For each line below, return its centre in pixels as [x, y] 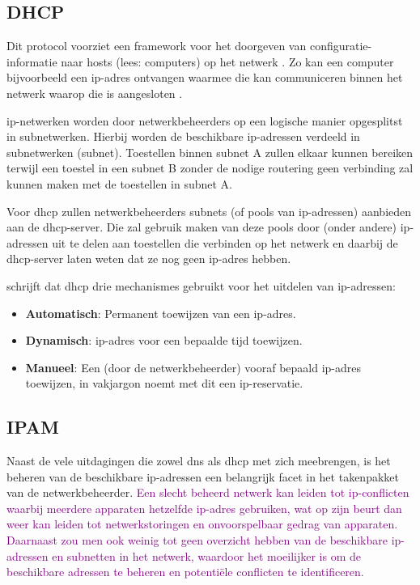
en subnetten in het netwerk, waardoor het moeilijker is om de [206, 555]
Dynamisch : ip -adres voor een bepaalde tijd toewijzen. [164, 340]
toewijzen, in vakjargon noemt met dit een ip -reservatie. [164, 383]
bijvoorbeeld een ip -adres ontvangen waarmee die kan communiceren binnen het [205, 77]
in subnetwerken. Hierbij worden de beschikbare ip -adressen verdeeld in [183, 136]
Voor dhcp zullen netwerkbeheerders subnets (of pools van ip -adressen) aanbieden [209, 211]
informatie [32, 61]
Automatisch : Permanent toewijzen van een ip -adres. [161, 313]
